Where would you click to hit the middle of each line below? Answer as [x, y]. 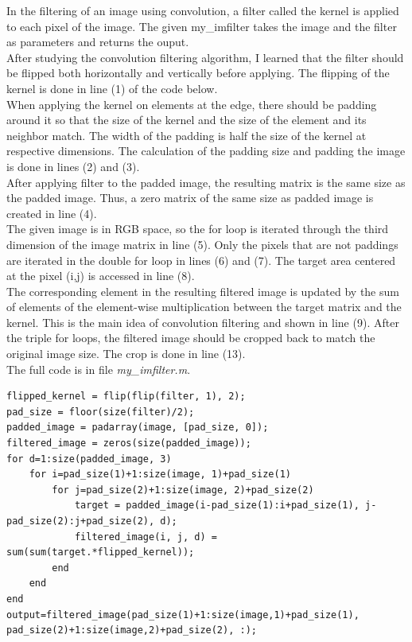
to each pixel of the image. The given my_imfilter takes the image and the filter [202, 26]
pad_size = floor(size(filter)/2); [101, 412]
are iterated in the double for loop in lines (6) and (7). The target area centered [201, 260]
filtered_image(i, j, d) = [146, 537]
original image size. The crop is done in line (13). [126, 354]
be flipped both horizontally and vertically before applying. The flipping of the [198, 73]
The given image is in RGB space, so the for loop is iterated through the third [198, 229]
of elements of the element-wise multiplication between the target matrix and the [204, 307]
